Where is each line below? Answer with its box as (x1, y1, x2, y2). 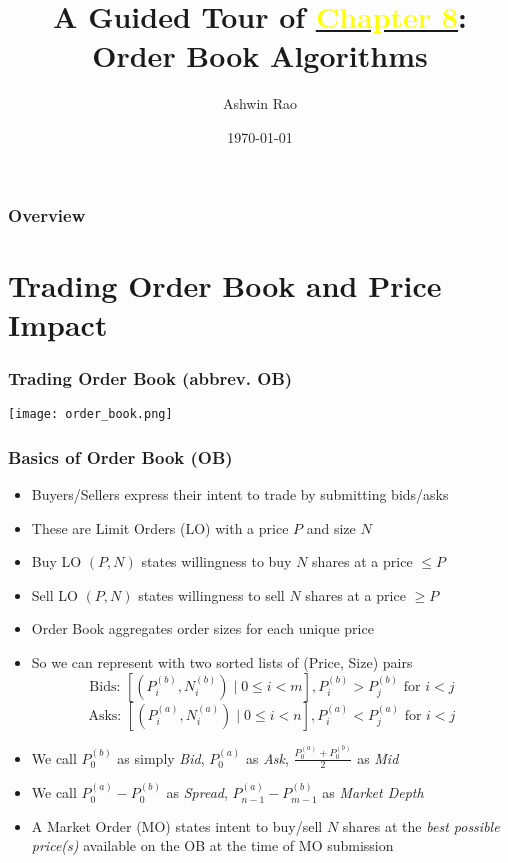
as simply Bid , (117, 747, 205, 768)
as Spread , (166, 782, 228, 803)
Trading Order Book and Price (8, 264, 442, 305)
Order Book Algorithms (92, 35, 428, 76)
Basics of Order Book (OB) (8, 444, 233, 469)
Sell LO (31, 584, 78, 605)
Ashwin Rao (222, 93, 298, 114)
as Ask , (245, 747, 289, 768)
